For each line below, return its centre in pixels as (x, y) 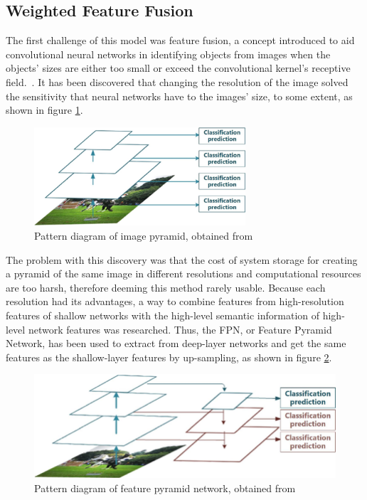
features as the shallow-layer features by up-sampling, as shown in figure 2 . (169, 357)
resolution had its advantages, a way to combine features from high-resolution (175, 301)
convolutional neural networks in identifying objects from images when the (168, 54)
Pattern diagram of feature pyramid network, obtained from (165, 488)
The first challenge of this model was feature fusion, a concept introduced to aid (180, 40)
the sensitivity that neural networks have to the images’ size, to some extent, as (179, 96)
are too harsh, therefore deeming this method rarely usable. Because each (166, 287)
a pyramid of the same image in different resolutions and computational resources (183, 273)
